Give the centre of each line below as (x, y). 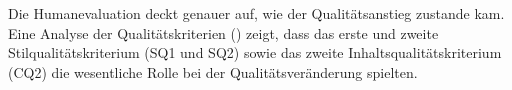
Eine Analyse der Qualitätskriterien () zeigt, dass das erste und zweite (223, 32)
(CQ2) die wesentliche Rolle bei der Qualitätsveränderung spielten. (213, 71)
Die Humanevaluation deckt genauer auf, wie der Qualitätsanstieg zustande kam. (256, 13)
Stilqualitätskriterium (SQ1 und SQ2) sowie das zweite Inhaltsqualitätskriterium (255, 52)
